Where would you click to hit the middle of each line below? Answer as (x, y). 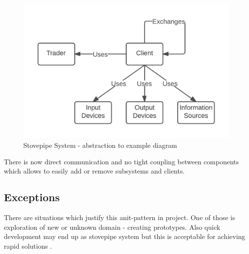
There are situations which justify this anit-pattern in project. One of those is (120, 217)
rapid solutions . (28, 246)
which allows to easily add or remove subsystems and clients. (94, 171)
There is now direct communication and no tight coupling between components (121, 161)
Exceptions (32, 197)
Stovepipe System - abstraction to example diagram (100, 145)
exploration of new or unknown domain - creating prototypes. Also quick (112, 227)
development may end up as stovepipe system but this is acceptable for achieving (125, 236)
